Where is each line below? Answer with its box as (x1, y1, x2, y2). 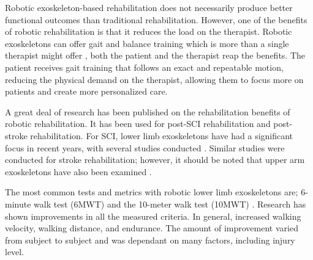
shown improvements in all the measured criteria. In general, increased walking (5, 209, 301, 222)
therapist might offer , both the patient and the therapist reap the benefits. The (5, 49, 306, 62)
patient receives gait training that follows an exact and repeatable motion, (5, 60, 284, 73)
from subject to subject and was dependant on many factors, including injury (5, 233, 295, 246)
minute (5, 197, 31, 210)
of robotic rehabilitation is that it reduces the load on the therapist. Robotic (5, 25, 292, 38)
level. (5, 245, 25, 258)
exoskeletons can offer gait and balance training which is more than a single (5, 37, 289, 49)
